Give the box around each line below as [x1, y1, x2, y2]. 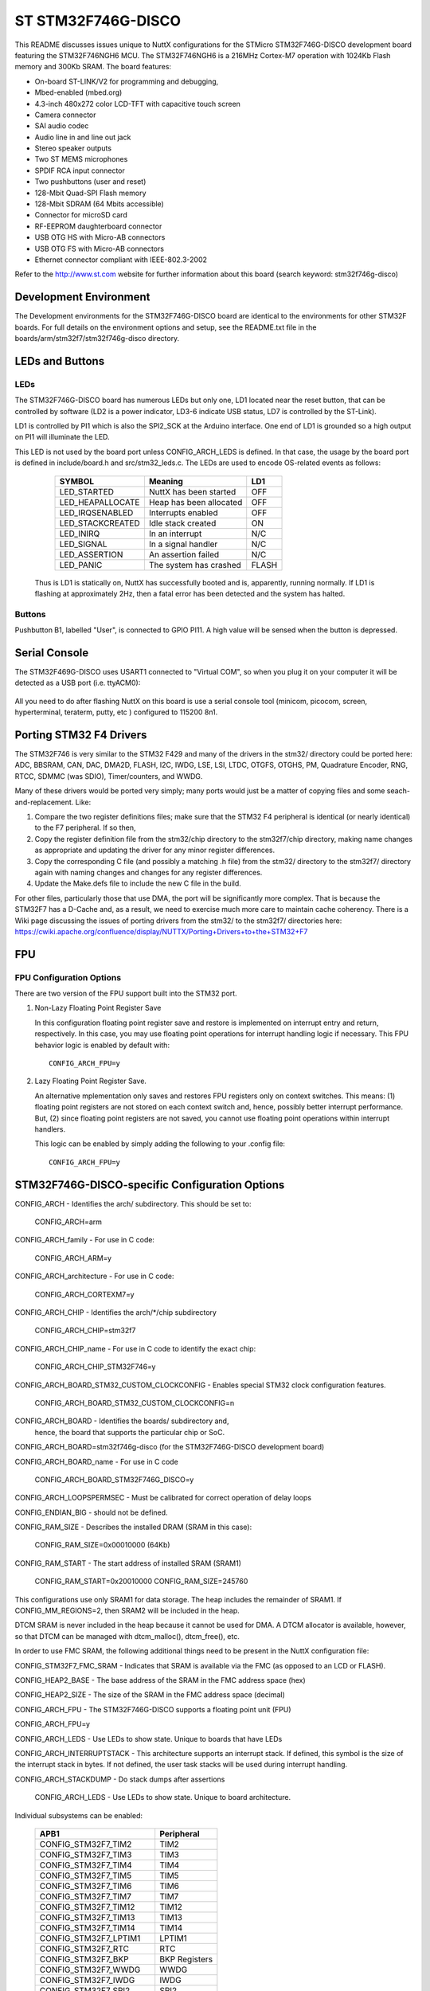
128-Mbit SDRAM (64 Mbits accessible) [34, 199, 165, 209]
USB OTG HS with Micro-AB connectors [34, 233, 166, 242]
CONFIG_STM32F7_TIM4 [39, 1860, 133, 1871]
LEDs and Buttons [14, 354, 105, 368]
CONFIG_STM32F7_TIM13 [39, 1911, 135, 1923]
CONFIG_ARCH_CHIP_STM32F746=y [34, 1362, 156, 1371]
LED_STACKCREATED [59, 518, 140, 529]
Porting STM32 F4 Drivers [14, 728, 147, 741]
